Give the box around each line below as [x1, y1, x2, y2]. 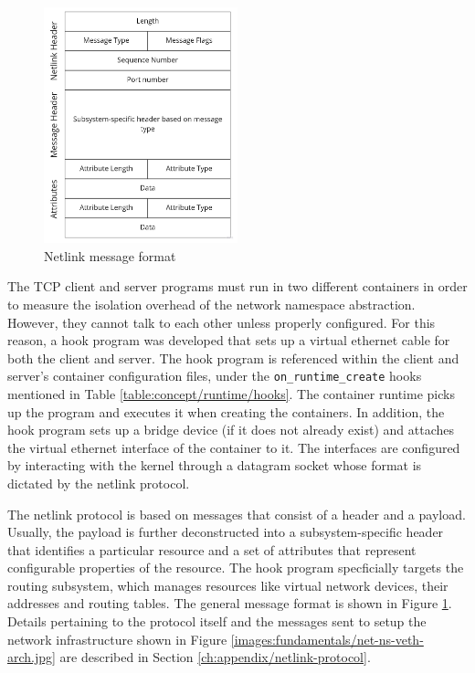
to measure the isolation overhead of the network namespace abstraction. [7, 294, 416, 313]
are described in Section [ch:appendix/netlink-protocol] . [59, 647, 371, 667]
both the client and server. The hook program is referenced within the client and [7, 348, 459, 367]
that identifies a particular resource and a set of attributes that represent [7, 540, 417, 559]
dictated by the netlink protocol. [7, 473, 190, 492]
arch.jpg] [7, 647, 56, 667]
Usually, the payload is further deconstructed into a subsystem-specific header [7, 522, 444, 542]
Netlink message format [44, 246, 176, 265]
